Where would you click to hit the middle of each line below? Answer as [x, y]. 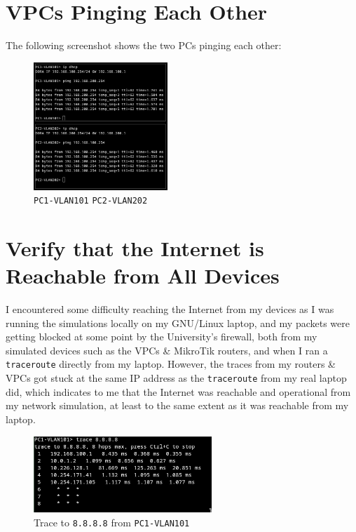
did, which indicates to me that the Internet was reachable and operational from [178, 391]
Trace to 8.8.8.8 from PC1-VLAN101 [112, 522]
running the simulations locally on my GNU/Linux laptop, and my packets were [178, 322]
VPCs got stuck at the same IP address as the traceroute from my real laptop [176, 378]
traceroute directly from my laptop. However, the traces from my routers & [171, 364]
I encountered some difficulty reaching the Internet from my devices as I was [170, 309]
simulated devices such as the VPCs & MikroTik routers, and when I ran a [167, 350]
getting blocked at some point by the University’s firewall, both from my [162, 337]
